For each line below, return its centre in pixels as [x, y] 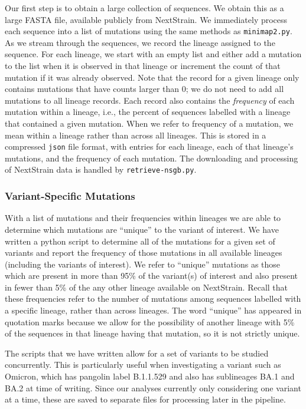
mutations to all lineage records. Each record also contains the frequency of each [150, 100]
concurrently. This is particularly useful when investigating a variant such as [143, 365]
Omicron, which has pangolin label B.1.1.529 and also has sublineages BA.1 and [150, 376]
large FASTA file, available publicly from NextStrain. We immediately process [146, 19]
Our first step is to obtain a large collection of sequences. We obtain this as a [144, 8]
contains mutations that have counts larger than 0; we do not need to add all [144, 89]
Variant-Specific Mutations [70, 196]
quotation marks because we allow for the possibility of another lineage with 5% [150, 321]
